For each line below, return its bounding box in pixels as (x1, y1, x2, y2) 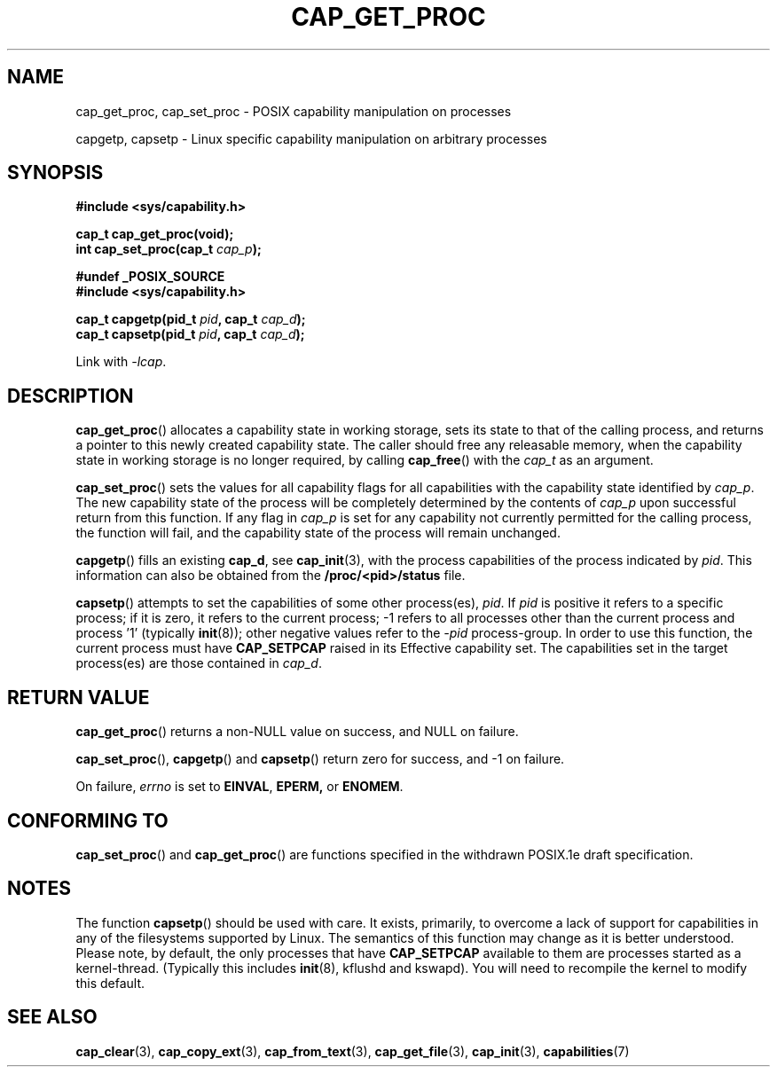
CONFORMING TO (7, 809, 169, 832)
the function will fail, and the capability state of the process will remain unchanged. (75, 525, 561, 541)
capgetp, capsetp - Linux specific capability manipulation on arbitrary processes (75, 130, 547, 146)
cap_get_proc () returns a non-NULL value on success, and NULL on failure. (75, 724, 519, 740)
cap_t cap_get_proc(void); (75, 226, 234, 242)
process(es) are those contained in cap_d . (75, 655, 322, 671)
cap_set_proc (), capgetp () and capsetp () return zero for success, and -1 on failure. (75, 751, 565, 767)
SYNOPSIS (7, 161, 104, 184)
